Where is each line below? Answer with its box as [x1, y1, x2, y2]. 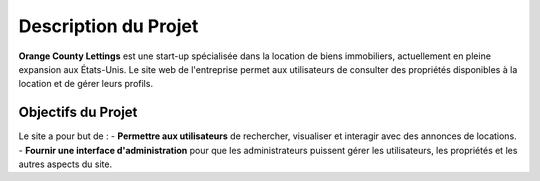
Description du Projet [18, 15, 199, 37]
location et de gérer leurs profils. [18, 78, 154, 90]
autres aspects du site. [18, 158, 113, 170]
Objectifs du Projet [18, 104, 138, 121]
